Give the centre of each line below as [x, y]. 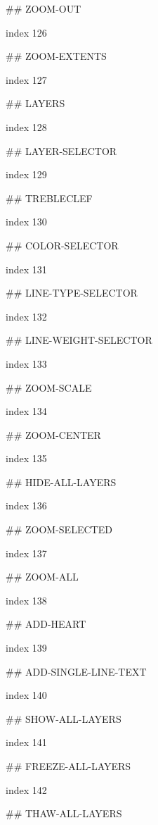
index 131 [26, 269]
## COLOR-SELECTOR [62, 245]
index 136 [26, 505]
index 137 [26, 553]
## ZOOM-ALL [42, 577]
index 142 [26, 789]
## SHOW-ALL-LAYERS [64, 718]
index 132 [26, 316]
